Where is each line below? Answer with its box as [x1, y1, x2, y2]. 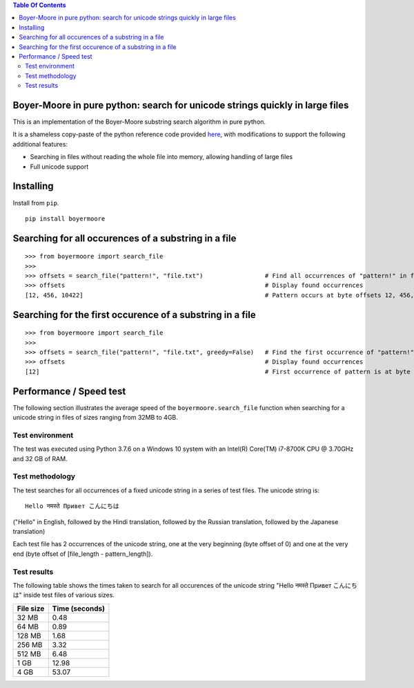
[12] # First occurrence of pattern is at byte [25, 367, 411, 375]
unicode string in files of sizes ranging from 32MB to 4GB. [12, 413, 179, 422]
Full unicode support [30, 162, 89, 171]
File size [17, 604, 45, 613]
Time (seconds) [52, 604, 105, 613]
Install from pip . [12, 198, 59, 207]
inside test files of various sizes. [23, 591, 115, 599]
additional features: [12, 140, 68, 148]
